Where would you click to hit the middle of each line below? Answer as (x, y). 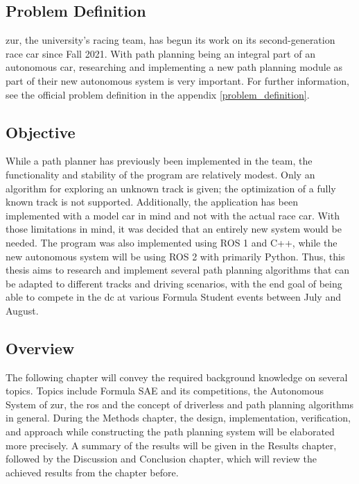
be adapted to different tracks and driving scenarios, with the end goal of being (174, 283)
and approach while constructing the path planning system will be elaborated (170, 432)
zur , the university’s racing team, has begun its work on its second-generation (170, 40)
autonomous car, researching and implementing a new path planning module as (174, 67)
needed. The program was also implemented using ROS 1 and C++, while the (172, 242)
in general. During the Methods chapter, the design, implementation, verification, (178, 418)
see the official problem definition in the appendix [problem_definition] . (158, 94)
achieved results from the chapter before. (92, 472)
